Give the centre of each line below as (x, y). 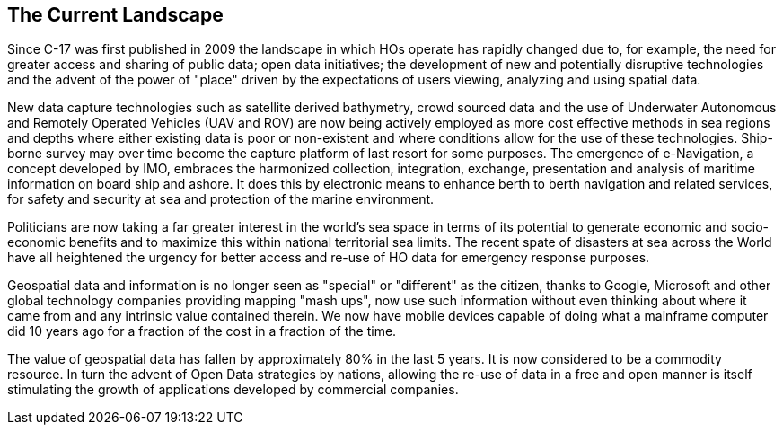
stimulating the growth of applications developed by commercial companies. (233, 390)
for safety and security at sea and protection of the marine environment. (221, 199)
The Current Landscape (115, 15)
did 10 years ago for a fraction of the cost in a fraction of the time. (202, 331)
